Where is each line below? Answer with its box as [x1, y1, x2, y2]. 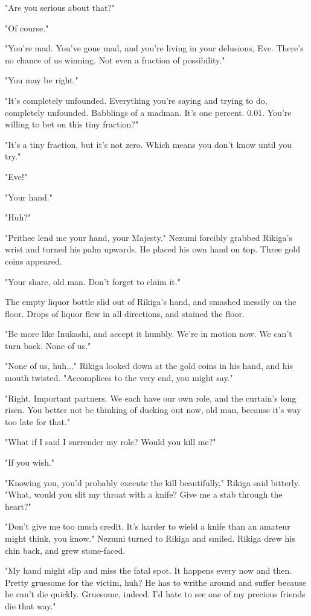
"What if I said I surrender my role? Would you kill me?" [5, 435, 216, 448]
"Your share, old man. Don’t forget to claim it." [5, 275, 181, 287]
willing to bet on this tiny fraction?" [5, 118, 139, 130]
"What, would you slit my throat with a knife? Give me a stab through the [5, 488, 283, 501]
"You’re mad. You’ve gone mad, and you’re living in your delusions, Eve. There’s [5, 42, 304, 54]
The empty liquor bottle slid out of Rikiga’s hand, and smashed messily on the [5, 295, 297, 308]
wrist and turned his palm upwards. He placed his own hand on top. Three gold [5, 243, 300, 255]
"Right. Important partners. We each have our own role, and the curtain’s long [5, 391, 297, 404]
